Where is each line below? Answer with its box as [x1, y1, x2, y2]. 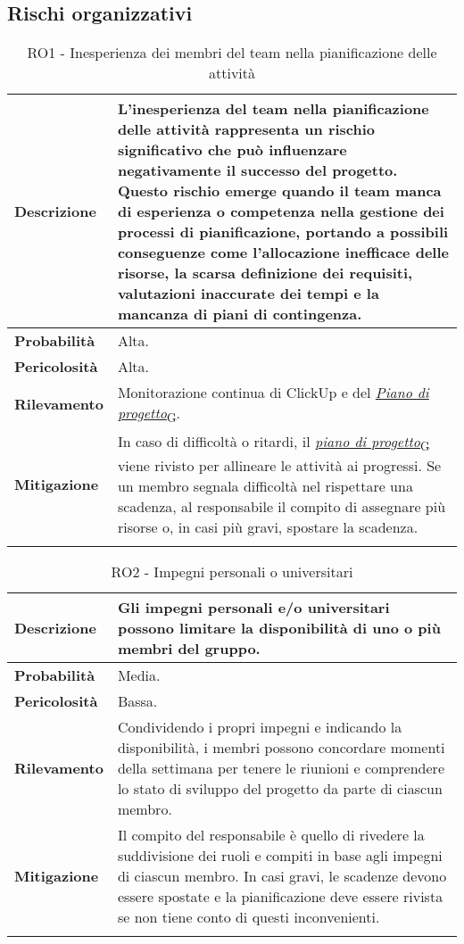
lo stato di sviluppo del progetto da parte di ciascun [117, 777, 443, 799]
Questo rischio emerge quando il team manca [117, 180, 442, 202]
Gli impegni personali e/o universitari [117, 596, 390, 617]
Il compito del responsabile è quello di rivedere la [117, 824, 425, 845]
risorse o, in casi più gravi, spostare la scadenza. [117, 516, 418, 537]
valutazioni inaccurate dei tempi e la [117, 283, 379, 304]
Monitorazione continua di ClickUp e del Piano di [117, 382, 429, 403]
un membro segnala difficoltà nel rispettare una [117, 475, 413, 496]
